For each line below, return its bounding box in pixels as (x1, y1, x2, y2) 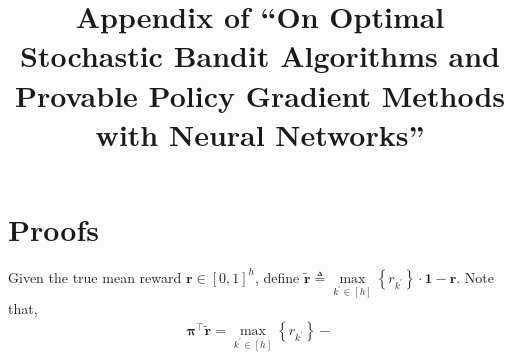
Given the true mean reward (8, 266, 182, 287)
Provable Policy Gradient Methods (14, 74, 506, 115)
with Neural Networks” (95, 113, 425, 154)
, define (255, 266, 300, 287)
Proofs (8, 208, 99, 249)
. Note (456, 266, 494, 287)
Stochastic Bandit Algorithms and (20, 35, 500, 76)
